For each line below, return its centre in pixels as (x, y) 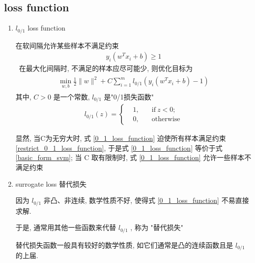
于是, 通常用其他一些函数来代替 (66, 227)
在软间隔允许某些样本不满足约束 (67, 45)
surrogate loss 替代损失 (51, 183)
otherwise (166, 119)
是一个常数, (71, 96)
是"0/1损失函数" (129, 96)
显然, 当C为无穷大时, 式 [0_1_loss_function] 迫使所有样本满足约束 (121, 138)
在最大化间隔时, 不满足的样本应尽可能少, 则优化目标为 (106, 68)
